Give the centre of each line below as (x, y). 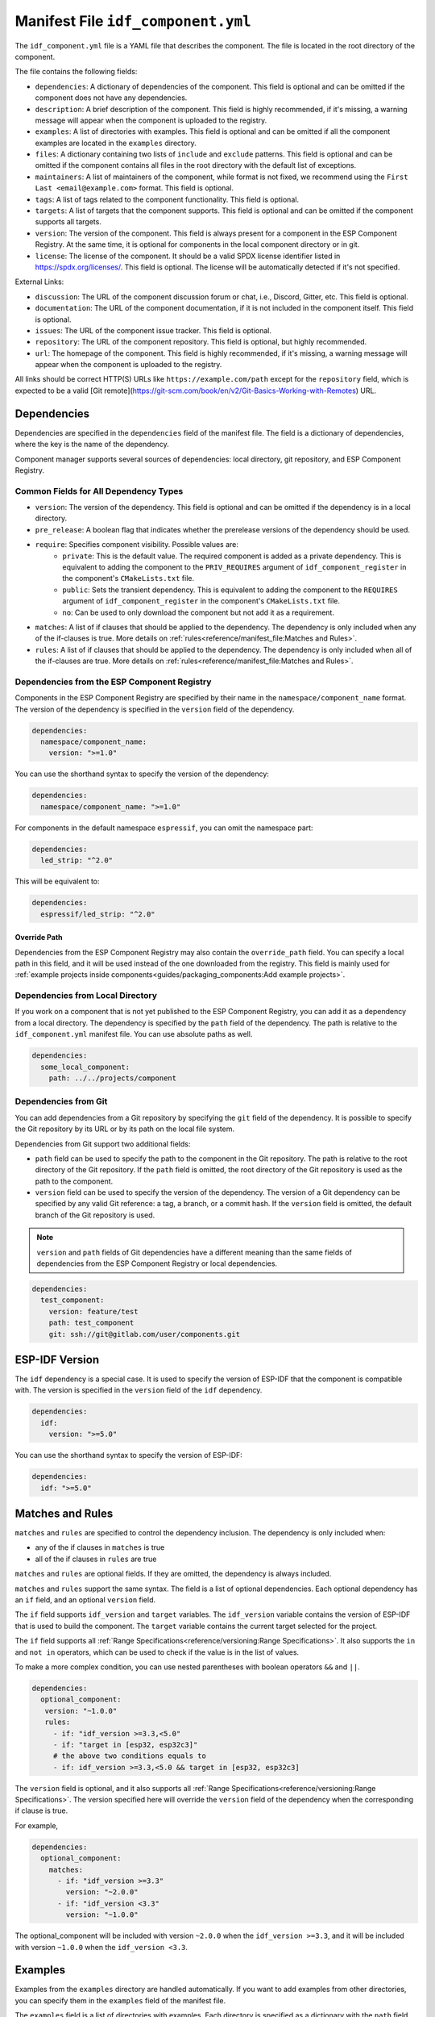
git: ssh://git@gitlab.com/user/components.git (145, 1334)
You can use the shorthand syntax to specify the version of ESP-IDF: (129, 1455)
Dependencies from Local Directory (86, 996)
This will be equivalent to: (57, 881)
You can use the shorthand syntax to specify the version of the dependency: (142, 774)
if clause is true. (41, 1810)
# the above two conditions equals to (130, 1756)
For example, (37, 1825)
